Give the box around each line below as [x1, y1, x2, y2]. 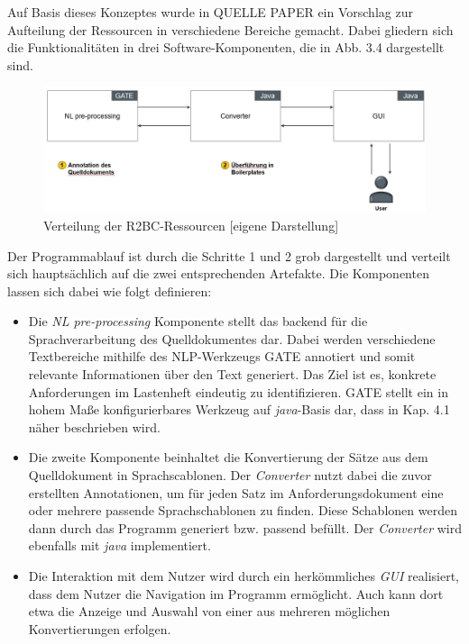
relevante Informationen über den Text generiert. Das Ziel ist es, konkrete [28, 365, 437, 384]
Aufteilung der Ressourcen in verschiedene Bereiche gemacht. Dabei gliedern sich [7, 20, 454, 39]
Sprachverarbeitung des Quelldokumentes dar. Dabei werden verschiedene [28, 329, 436, 348]
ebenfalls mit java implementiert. [28, 536, 211, 555]
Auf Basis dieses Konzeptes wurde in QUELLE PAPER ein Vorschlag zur [7, 3, 413, 21]
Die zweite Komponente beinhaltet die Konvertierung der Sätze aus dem [28, 448, 428, 467]
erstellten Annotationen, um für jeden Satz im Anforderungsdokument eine [28, 483, 444, 502]
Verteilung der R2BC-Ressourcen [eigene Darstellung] [43, 215, 339, 234]
